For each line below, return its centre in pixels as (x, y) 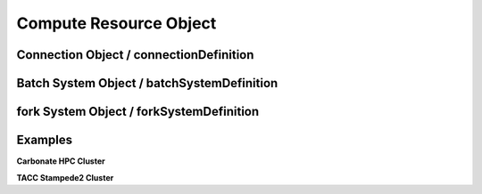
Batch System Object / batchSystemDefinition (147, 83)
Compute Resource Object (116, 23)
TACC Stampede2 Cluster (65, 177)
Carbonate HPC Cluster (61, 161)
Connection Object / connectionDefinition (135, 55)
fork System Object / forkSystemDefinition (138, 112)
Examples (45, 140)
